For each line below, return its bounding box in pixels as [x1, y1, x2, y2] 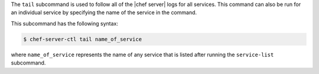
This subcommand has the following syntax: [11, 20, 118, 27]
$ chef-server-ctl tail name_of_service [23, 36, 142, 43]
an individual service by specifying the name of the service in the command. [11, 9, 197, 16]
